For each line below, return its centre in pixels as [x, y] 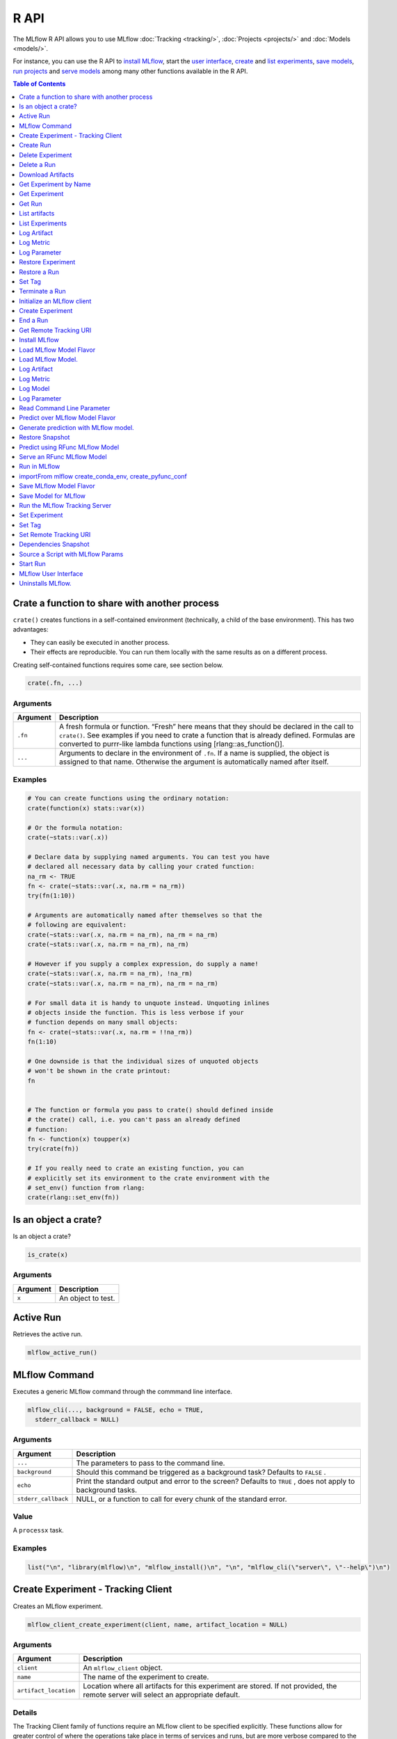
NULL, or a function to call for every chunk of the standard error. [182, 1499]
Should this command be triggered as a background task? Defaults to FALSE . [201, 1472]
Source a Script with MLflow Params [71, 554]
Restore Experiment [47, 262]
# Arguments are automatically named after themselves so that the [145, 915]
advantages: [31, 630]
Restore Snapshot [44, 438]
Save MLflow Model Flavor [57, 486]
